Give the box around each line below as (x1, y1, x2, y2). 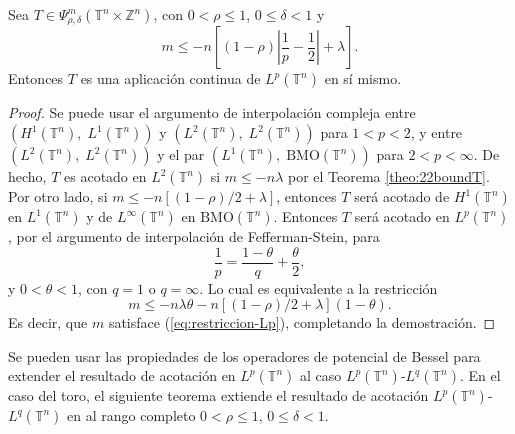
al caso (299, 365, 342, 386)
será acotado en (354, 206, 450, 227)
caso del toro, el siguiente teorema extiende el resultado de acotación (8, 385, 429, 406)
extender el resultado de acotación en (8, 365, 236, 386)
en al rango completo (67, 405, 196, 426)
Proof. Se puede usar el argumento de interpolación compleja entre (8, 102, 416, 123)
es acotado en (64, 166, 147, 187)
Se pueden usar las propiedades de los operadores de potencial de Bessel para (8, 345, 481, 366)
